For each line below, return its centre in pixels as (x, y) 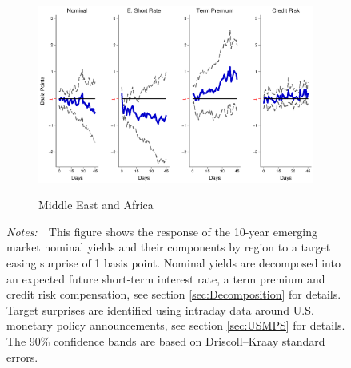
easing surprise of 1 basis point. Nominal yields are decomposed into (174, 263)
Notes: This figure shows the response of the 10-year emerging (162, 231)
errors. (22, 356)
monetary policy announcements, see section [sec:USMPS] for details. (176, 325)
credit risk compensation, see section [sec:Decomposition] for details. (174, 294)
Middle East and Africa (96, 205)
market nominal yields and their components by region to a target (169, 247)
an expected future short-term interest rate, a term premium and (166, 278)
